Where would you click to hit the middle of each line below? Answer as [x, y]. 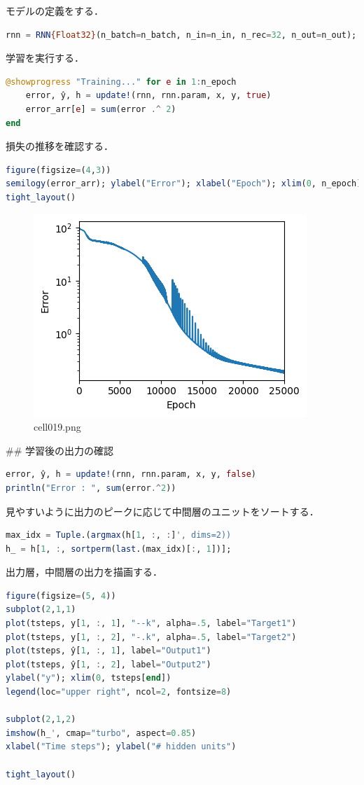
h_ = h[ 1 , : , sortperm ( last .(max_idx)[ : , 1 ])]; [119, 549]
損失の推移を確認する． [59, 146]
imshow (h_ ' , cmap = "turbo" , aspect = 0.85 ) [101, 733]
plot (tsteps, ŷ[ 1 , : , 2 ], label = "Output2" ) [108, 664]
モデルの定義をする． [55, 11]
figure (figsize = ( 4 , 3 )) [58, 170]
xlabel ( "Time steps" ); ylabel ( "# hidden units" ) [121, 747]
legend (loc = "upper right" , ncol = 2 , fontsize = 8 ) [119, 692]
